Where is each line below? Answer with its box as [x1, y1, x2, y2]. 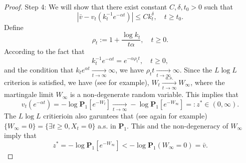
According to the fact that [4, 46, 85, 56]
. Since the [179, 64, 212, 74]
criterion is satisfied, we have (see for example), [4, 76, 149, 87]
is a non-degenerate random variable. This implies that [70, 89, 238, 99]
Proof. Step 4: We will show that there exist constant [4, 1, 167, 11]
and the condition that [4, 64, 74, 74]
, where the [190, 76, 225, 87]
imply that [4, 130, 37, 140]
